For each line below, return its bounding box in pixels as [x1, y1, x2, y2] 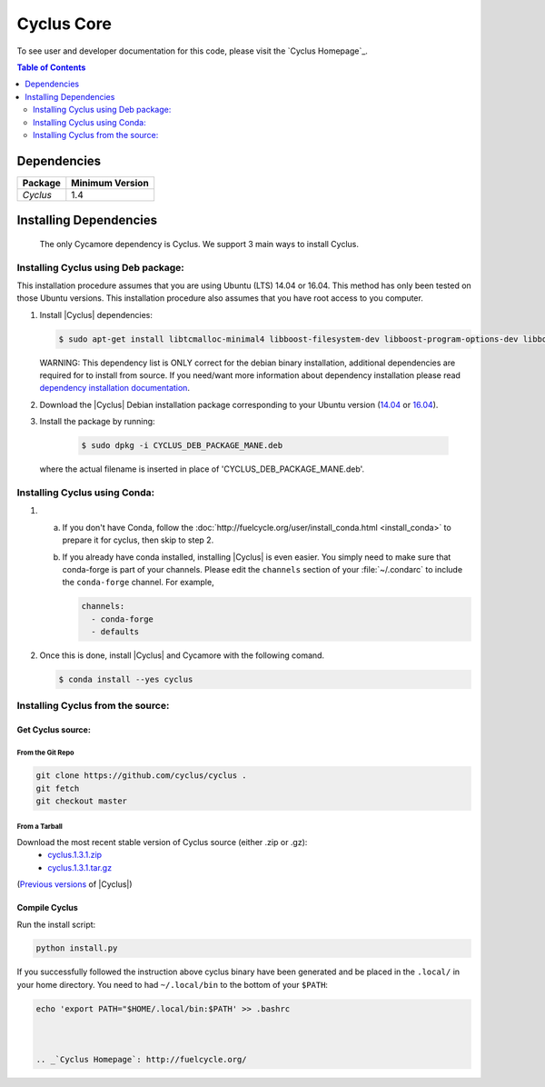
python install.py [35, 943, 118, 953]
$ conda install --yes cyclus [58, 674, 193, 685]
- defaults [91, 627, 140, 637]
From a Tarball [16, 823, 63, 832]
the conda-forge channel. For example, [62, 577, 214, 588]
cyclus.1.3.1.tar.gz [47, 862, 113, 873]
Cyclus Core [16, 14, 113, 34]
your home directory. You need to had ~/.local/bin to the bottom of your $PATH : [16, 979, 329, 990]
